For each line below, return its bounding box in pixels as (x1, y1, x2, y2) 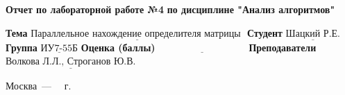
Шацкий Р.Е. (285, 28, 340, 39)
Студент (246, 25, 283, 40)
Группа (6, 40, 37, 54)
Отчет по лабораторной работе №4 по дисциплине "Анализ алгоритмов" (6, 2, 335, 16)
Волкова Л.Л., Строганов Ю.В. (6, 57, 136, 67)
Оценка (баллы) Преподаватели (81, 40, 317, 54)
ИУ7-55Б (40, 43, 78, 53)
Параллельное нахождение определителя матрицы (31, 28, 241, 39)
